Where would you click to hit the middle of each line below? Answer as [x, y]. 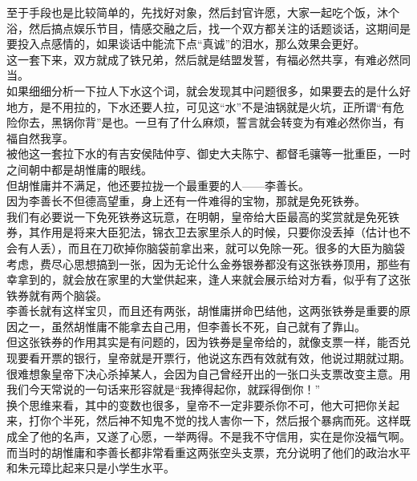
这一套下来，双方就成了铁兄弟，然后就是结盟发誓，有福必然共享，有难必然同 [208, 59]
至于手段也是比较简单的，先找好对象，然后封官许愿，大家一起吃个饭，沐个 [203, 12]
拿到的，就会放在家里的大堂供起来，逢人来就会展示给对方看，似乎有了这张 [214, 279]
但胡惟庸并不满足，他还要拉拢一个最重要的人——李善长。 [158, 185]
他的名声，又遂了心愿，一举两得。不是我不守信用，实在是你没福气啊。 [225, 437]
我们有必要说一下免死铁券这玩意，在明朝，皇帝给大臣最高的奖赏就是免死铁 [203, 216]
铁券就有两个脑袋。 [57, 295]
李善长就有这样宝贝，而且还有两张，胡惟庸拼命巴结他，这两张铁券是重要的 [203, 311]
